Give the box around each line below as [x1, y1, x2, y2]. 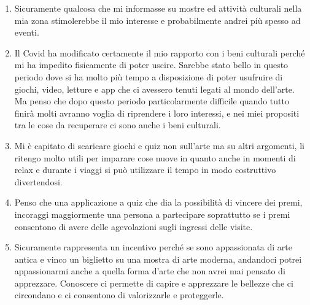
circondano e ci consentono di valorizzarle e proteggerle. [14, 288, 224, 301]
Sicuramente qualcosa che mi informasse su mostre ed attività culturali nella [14, 2, 302, 14]
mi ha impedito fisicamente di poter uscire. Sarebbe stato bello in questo [14, 58, 289, 71]
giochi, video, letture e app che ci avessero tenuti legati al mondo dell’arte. [14, 82, 295, 95]
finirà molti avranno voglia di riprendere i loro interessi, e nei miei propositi [14, 106, 300, 119]
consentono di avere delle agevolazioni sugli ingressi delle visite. [14, 220, 253, 233]
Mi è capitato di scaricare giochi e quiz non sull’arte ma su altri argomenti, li [14, 139, 304, 152]
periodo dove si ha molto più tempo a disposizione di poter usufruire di [14, 70, 283, 83]
